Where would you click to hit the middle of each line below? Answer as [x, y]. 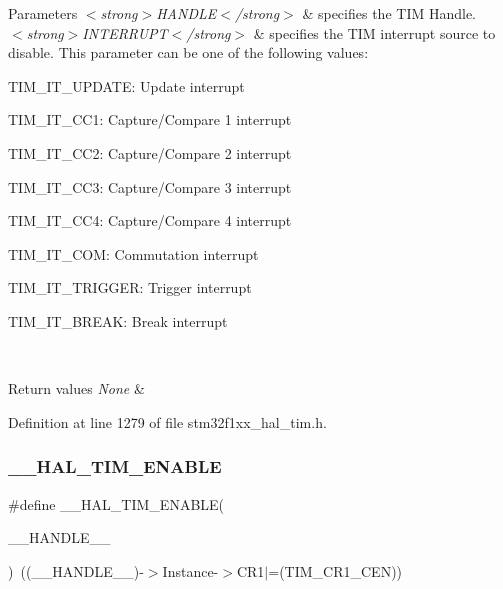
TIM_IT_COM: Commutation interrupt [133, 253]
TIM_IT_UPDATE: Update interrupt [126, 85]
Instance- [190, 570]
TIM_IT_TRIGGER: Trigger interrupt [130, 287]
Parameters [43, 13]
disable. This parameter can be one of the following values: [188, 52]
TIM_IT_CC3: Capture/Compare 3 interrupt [150, 186]
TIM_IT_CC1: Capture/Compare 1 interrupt [150, 119]
